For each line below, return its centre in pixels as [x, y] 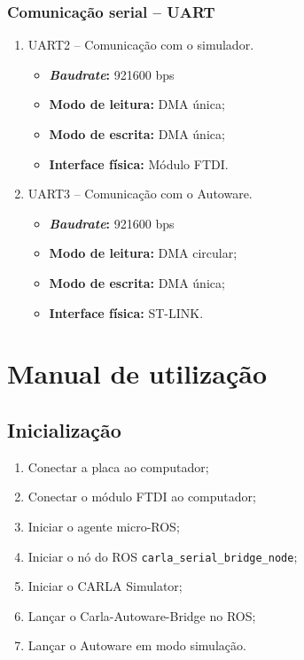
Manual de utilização [137, 373]
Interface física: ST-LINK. [126, 312]
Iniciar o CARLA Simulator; [105, 586]
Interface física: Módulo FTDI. [139, 163]
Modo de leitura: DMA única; [137, 104]
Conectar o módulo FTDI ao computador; [142, 497]
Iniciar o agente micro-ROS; [104, 526]
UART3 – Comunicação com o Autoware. [140, 194]
